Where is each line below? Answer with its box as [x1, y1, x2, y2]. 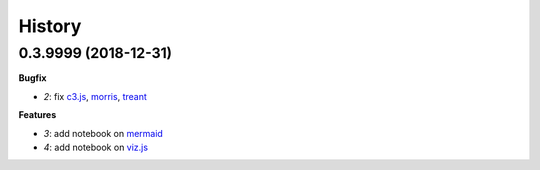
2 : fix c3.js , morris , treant [43, 90, 147, 102]
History [18, 15, 82, 37]
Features [18, 109, 57, 121]
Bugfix [18, 72, 47, 84]
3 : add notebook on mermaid [43, 127, 164, 139]
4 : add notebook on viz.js [43, 141, 149, 153]
